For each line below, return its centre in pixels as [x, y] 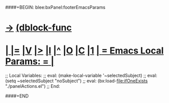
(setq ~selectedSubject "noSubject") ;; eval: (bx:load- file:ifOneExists [76, 81]
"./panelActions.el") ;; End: [33, 86]
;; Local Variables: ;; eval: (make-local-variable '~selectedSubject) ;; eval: [81, 76]
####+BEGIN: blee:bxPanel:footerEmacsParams [55, 7]
